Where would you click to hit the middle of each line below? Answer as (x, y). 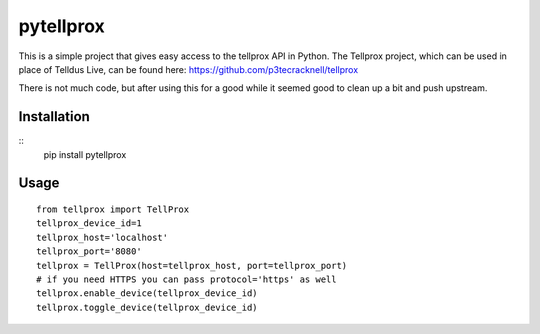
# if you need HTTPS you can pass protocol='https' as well (186, 279)
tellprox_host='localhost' (102, 237)
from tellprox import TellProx (113, 209)
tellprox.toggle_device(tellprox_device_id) (147, 307)
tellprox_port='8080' (89, 251)
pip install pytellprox (85, 154)
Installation (54, 116)
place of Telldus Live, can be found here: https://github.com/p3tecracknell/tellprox (188, 69)
